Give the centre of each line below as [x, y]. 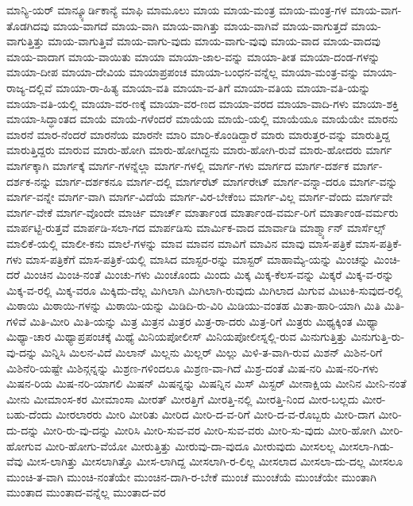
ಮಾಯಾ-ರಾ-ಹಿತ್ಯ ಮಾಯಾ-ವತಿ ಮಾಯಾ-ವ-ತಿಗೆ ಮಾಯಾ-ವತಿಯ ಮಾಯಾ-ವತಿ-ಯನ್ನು [213, 87]
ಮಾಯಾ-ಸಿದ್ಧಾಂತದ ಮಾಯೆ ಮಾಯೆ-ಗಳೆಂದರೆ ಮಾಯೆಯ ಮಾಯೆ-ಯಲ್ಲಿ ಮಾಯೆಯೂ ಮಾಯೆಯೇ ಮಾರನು [202, 119]
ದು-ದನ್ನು [23, 430]
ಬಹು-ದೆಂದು [29, 414]
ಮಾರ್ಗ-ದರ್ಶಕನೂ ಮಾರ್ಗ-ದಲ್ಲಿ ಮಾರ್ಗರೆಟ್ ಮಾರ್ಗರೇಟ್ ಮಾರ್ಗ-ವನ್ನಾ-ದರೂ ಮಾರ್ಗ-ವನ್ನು [226, 181]
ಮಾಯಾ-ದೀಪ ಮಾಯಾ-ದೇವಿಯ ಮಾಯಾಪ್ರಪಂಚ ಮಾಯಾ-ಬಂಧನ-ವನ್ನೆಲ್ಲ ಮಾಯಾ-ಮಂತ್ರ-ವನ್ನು [183, 72]
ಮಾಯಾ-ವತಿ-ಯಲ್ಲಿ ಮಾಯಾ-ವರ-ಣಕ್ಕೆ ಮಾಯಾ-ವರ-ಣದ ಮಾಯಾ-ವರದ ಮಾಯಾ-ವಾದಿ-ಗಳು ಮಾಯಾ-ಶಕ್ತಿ [203, 103]
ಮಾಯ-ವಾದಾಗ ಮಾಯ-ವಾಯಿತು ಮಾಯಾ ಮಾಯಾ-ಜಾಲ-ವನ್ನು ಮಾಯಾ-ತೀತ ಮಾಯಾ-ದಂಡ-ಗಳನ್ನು [193, 56]
